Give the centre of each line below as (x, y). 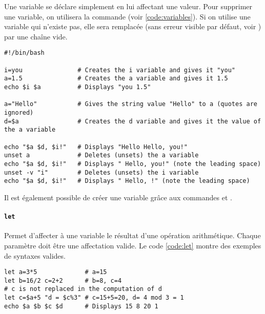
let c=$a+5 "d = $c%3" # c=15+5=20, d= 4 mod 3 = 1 (94, 298)
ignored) (19, 112)
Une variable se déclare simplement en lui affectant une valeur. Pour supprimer (128, 6)
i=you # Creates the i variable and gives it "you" (120, 70)
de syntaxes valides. (35, 255)
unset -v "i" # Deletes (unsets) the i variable (101, 172)
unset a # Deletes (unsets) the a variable (101, 155)
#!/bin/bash (24, 53)
